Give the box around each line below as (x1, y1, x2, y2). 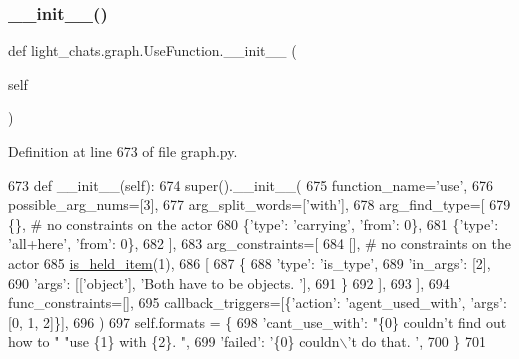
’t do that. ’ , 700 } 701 (347, 331, 487, 352)
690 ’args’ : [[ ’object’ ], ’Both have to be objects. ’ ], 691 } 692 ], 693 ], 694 (8, 272, 450, 293)
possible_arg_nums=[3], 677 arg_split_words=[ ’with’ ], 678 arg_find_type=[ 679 (8, 194, 511, 215)
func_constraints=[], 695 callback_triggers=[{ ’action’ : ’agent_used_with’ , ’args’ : (8, 292, 507, 313)
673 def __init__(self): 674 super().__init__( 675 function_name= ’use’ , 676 (8, 174, 493, 195)
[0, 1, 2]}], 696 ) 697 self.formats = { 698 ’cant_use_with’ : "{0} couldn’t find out (8, 311, 507, 332)
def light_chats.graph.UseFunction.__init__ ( (8, 40, 297, 61)
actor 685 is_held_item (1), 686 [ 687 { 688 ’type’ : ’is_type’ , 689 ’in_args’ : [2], (8, 252, 491, 273)
